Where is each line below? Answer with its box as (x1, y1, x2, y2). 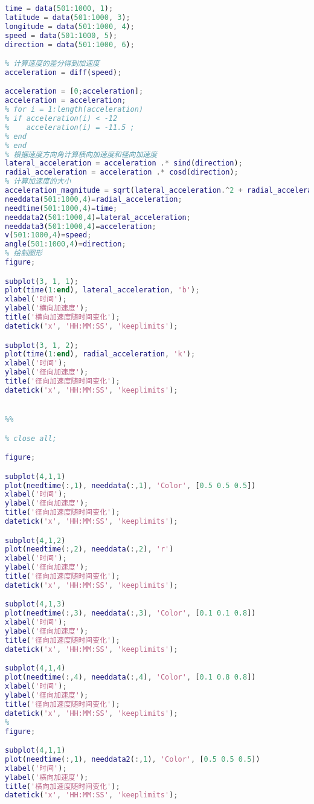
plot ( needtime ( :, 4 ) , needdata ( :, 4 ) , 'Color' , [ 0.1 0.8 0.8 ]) (5, 673, 256, 682)
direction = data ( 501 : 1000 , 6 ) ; (5, 40, 135, 49)
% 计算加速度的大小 (5, 177, 71, 186)
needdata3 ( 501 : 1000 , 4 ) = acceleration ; (5, 222, 156, 231)
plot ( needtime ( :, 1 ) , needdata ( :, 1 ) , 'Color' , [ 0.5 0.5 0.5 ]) (5, 481, 256, 490)
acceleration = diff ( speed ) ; (5, 68, 122, 77)
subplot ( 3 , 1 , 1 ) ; (5, 277, 78, 286)
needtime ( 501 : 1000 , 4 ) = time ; (5, 204, 118, 213)
